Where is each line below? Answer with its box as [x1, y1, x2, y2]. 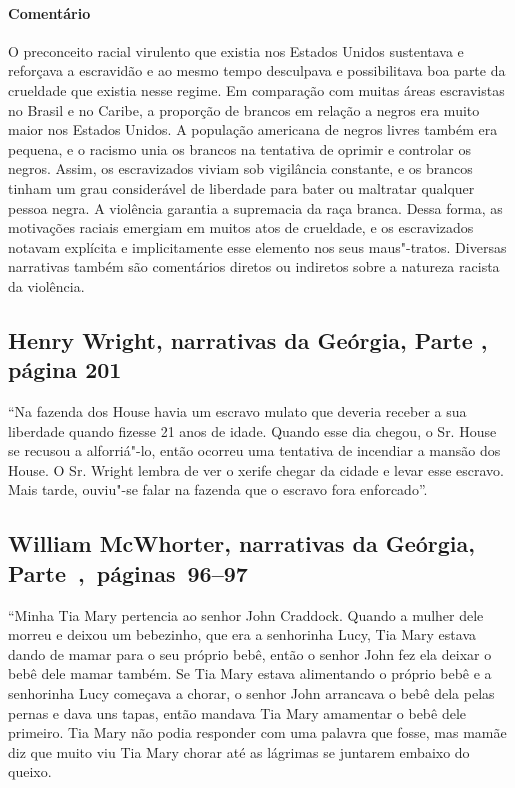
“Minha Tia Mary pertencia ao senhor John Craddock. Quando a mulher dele [8, 604, 484, 625]
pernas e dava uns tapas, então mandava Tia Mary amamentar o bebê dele [8, 702, 467, 723]
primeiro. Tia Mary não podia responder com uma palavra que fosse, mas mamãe [8, 722, 507, 743]
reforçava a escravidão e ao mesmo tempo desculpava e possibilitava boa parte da [8, 60, 506, 81]
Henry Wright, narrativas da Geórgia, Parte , [8, 324, 488, 355]
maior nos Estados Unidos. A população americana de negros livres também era [8, 119, 498, 140]
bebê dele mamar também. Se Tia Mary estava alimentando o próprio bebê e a [8, 663, 492, 684]
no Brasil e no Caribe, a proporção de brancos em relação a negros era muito [8, 99, 480, 120]
